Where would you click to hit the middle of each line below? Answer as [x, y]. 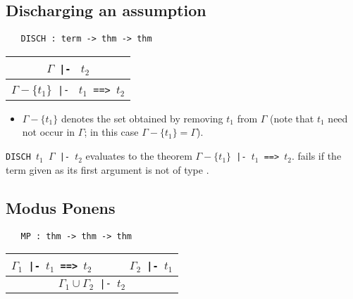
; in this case [111, 132]
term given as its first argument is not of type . [107, 169]
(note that [292, 118]
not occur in [49, 132]
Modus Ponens [61, 207]
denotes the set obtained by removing [142, 118]
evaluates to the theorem [139, 156]
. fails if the [317, 156]
